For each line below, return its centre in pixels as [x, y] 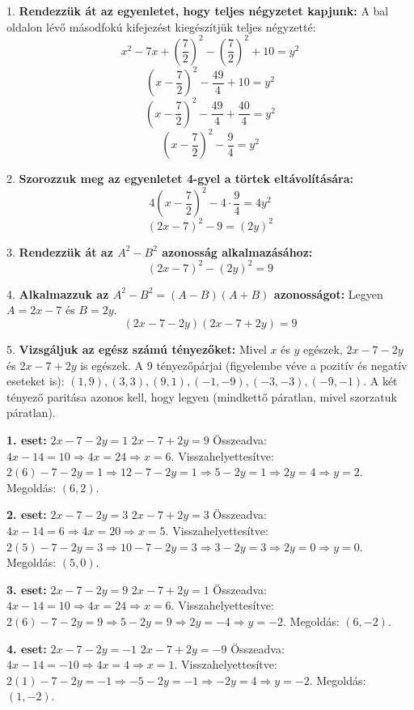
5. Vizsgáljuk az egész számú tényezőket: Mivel [137, 349]
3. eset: [27, 589]
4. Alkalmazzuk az [58, 293]
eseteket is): [36, 381]
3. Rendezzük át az [60, 251]
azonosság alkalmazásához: [237, 251]
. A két [380, 381]
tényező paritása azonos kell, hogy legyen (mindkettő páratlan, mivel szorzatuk [202, 396]
